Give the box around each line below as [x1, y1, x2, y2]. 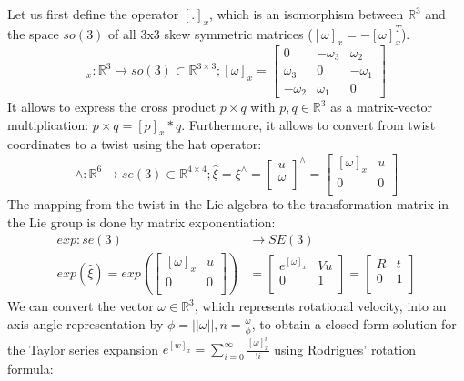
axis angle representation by [7, 314, 164, 333]
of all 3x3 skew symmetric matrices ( [108, 24, 313, 43]
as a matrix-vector [330, 97, 432, 116]
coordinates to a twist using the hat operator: [7, 135, 262, 154]
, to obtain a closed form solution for [251, 314, 457, 333]
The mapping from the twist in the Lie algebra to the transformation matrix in [7, 194, 449, 213]
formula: [7, 359, 54, 378]
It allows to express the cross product [7, 97, 217, 116]
